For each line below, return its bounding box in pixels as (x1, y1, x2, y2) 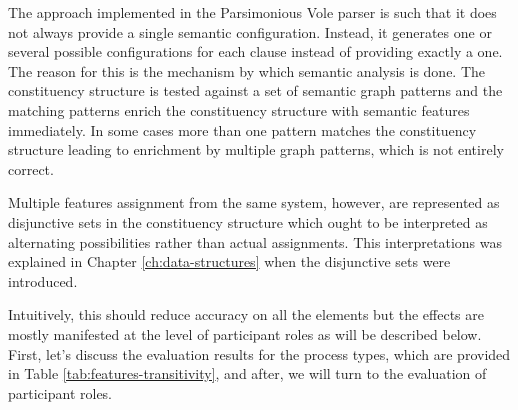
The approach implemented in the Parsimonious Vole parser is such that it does (8, 2, 497, 22)
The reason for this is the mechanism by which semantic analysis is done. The (8, 60, 486, 81)
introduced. (8, 270, 78, 291)
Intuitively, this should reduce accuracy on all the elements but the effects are (8, 304, 484, 325)
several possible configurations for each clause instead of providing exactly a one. (8, 41, 503, 62)
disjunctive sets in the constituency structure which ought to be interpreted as (8, 211, 488, 232)
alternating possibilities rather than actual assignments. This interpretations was (8, 231, 503, 252)
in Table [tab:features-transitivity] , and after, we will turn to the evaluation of (8, 363, 487, 384)
